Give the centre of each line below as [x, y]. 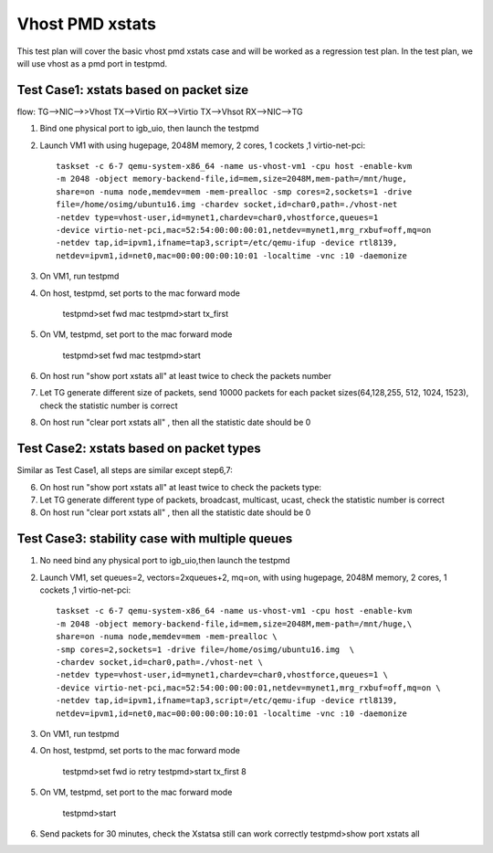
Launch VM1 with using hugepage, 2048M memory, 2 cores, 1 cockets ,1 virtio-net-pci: [202, 145]
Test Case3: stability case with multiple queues [155, 539]
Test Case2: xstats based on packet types [139, 449]
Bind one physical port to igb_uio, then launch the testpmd [149, 129]
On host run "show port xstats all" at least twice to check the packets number [186, 376]
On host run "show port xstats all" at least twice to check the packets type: [181, 487]
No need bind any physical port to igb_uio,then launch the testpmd [165, 561]
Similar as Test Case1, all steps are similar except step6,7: [125, 470]
